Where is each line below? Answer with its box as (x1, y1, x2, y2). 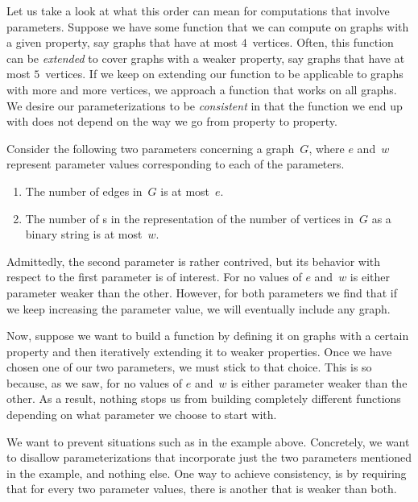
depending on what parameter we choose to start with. (6, 406, 277, 423)
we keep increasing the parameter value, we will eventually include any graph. (6, 300, 391, 317)
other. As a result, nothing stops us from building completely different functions (6, 390, 401, 407)
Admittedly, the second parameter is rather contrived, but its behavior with (6, 252, 381, 269)
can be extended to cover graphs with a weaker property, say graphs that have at (6, 49, 405, 66)
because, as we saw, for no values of (6, 374, 183, 391)
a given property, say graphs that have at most (6, 34, 238, 51)
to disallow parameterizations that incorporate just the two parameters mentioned (6, 449, 412, 466)
